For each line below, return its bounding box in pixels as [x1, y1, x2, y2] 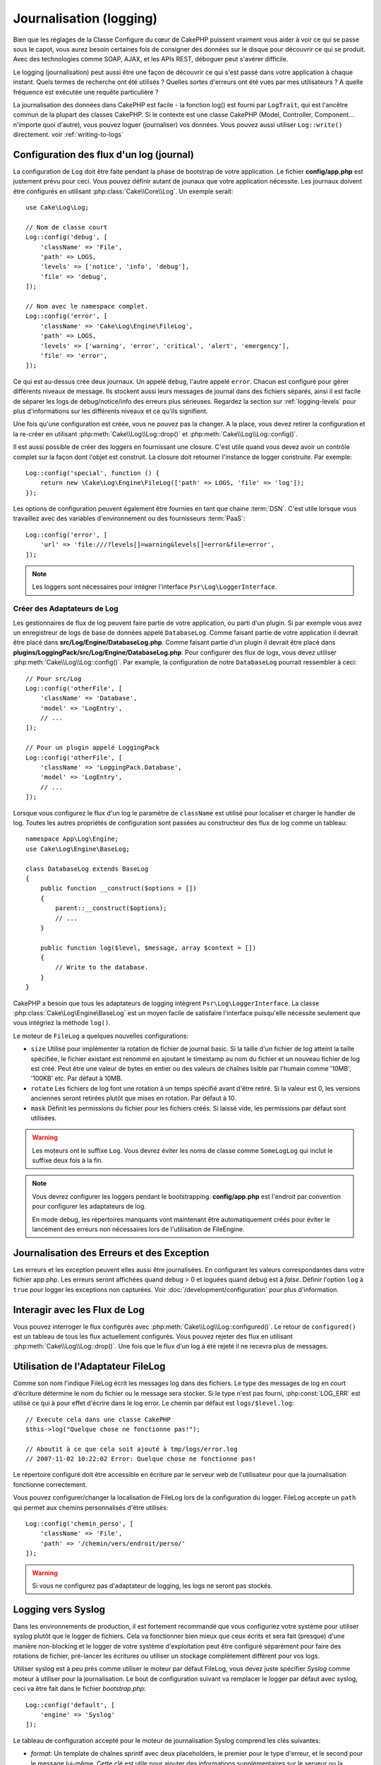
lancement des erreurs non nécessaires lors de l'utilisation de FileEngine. [32, 1225, 245, 1233]
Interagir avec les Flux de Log [13, 1303, 145, 1316]
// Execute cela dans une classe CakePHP [25, 1416, 171, 1423]
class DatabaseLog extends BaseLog [25, 865, 149, 873]
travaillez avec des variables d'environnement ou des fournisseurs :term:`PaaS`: [13, 514, 246, 522]
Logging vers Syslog [13, 1603, 106, 1615]
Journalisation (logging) [13, 11, 158, 26]
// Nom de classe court [25, 223, 108, 231]
